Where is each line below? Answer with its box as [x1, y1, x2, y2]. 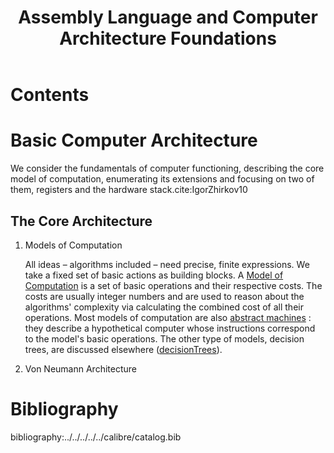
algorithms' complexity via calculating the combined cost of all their [24, 301, 304, 313]
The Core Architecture [10, 212, 153, 230]
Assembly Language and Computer [18, 6, 318, 29]
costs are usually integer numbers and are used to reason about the [24, 290, 305, 302]
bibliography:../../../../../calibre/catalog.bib [10, 431, 182, 443]
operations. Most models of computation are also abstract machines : [24, 311, 312, 323]
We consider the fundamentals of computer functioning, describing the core [10, 162, 325, 175]
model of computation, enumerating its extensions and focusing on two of [10, 173, 315, 185]
